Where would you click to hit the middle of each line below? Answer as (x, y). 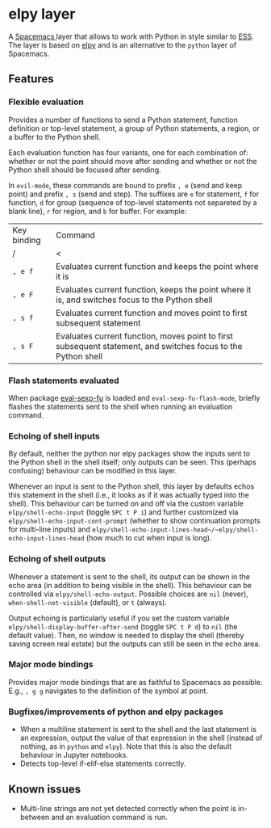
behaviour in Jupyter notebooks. (74, 755)
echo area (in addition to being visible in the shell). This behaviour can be (130, 585)
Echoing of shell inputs (54, 435)
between (35, 817)
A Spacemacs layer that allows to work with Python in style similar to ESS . (131, 36)
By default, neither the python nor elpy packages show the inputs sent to (129, 454)
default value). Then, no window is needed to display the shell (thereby (126, 635)
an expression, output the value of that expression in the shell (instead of (141, 738)
